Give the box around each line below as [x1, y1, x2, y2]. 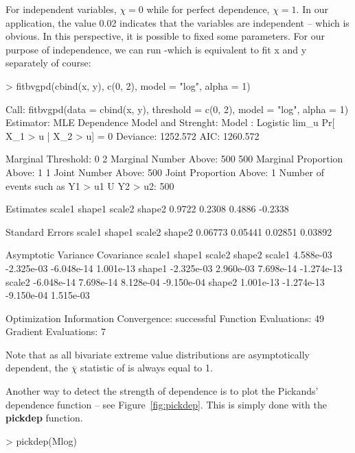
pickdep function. [5, 411, 83, 425]
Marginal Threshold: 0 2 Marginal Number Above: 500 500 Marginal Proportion [5, 151, 343, 166]
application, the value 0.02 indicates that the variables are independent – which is [5, 15, 350, 29]
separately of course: [5, 56, 91, 70]
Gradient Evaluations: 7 [5, 324, 106, 339]
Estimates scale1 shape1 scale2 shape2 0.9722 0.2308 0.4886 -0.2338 [5, 201, 289, 216]
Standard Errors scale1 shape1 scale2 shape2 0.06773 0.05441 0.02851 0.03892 [5, 224, 332, 238]
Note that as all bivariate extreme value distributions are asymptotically [5, 347, 310, 361]
